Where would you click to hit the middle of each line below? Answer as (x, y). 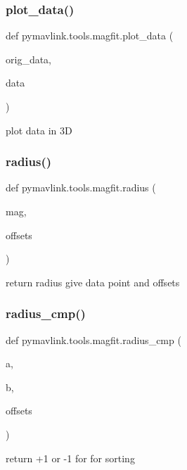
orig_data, (29, 59)
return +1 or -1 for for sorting (70, 458)
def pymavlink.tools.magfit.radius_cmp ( (93, 339)
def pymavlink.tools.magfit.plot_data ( (90, 36)
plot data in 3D (39, 130)
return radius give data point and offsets (93, 282)
